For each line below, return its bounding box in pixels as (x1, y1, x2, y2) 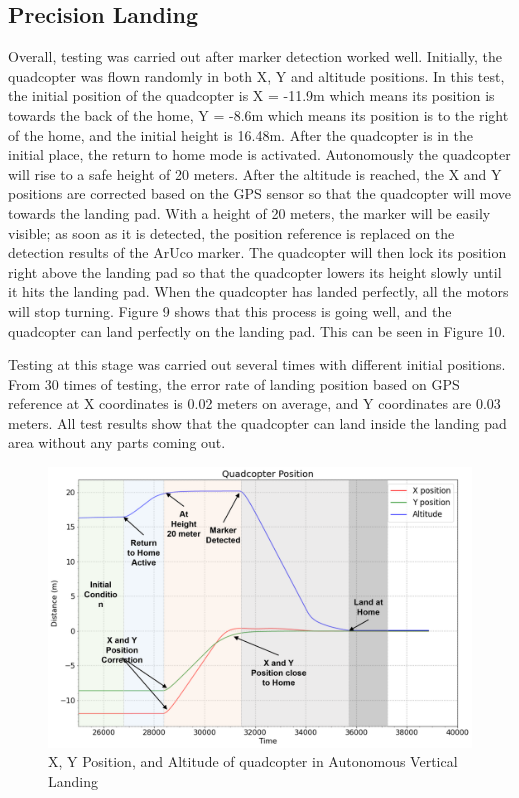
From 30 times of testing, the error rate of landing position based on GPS (8, 373, 460, 394)
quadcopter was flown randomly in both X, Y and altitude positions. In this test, (8, 65, 505, 86)
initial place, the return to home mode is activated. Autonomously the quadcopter (8, 144, 511, 165)
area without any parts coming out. (8, 432, 226, 453)
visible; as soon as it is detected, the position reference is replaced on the (8, 222, 455, 243)
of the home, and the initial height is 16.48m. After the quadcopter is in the (8, 124, 473, 145)
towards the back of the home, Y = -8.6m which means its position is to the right (8, 104, 509, 125)
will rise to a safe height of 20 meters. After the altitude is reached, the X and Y (8, 163, 502, 184)
